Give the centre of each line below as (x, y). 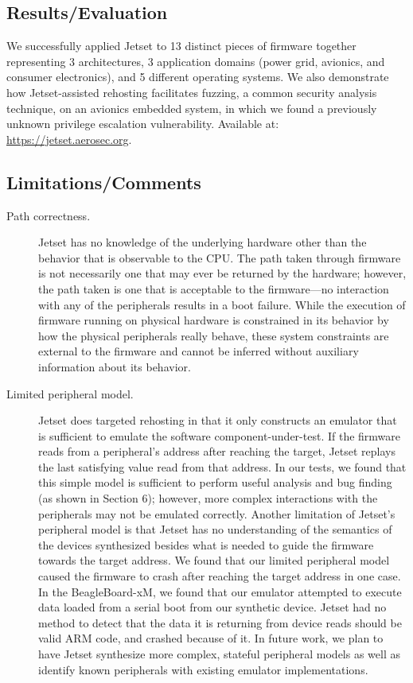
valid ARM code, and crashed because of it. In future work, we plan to (211, 638)
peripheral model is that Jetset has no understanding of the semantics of (215, 529)
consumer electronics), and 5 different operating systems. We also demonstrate (198, 77)
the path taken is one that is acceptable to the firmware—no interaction (214, 288)
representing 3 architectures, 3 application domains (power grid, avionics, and (196, 61)
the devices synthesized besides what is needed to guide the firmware (206, 544)
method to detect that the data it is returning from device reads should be (220, 622)
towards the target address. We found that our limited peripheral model (214, 560)
